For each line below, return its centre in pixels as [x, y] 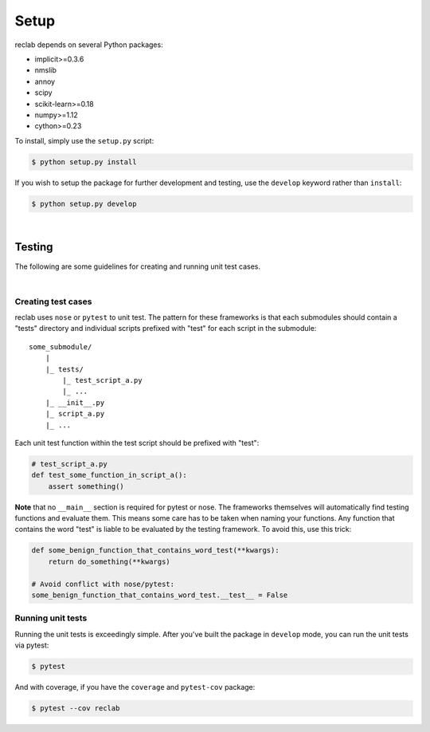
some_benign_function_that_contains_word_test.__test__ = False [160, 595]
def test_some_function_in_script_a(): [109, 475]
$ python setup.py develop [84, 204]
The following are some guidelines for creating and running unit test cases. [138, 266]
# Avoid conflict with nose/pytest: [103, 584]
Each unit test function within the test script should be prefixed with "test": [137, 443]
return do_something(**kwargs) [109, 561]
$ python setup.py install [84, 162]
